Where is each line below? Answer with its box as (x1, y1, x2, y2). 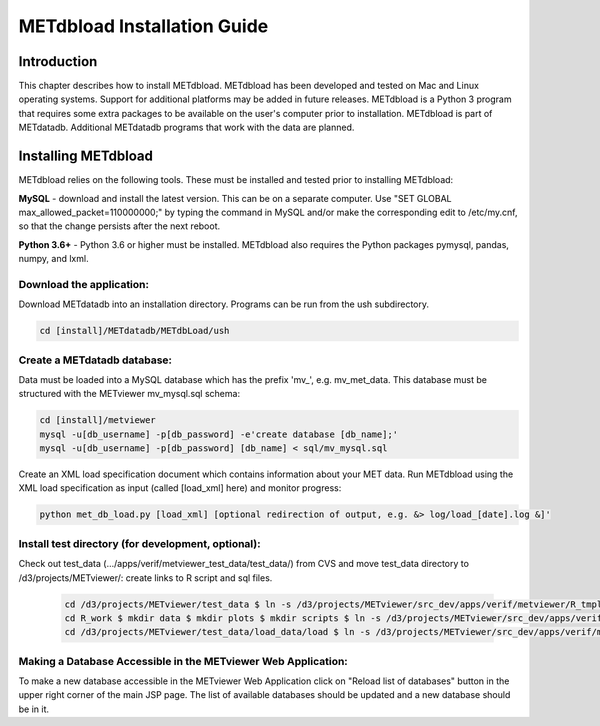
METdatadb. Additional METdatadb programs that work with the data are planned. (18, 121, 355, 134)
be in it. (18, 703, 50, 715)
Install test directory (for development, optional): (18, 536, 261, 550)
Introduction (18, 53, 98, 70)
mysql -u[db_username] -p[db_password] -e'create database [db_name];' (39, 428, 399, 440)
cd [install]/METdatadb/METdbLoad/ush (39, 325, 230, 337)
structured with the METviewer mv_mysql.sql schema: (18, 388, 240, 400)
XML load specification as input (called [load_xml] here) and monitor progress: (18, 482, 342, 494)
